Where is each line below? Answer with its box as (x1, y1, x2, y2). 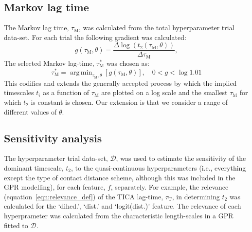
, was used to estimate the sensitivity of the (116, 153, 246, 163)
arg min (70, 69, 92, 76)
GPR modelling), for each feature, (4, 182, 106, 192)
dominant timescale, (4, 162, 64, 173)
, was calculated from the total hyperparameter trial (78, 22, 234, 33)
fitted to (4, 220, 28, 230)
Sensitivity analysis (4, 130, 102, 145)
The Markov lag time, (4, 22, 69, 33)
